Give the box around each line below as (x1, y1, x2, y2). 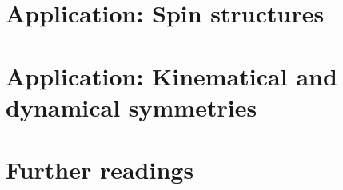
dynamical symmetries (6, 90, 257, 123)
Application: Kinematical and (6, 59, 337, 92)
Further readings (6, 153, 194, 186)
